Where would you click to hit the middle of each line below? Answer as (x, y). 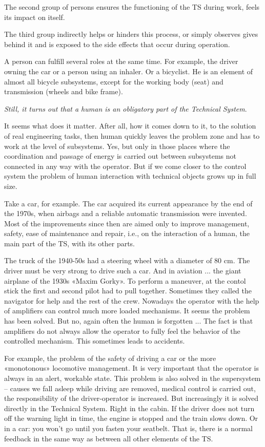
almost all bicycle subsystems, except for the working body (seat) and (114, 81)
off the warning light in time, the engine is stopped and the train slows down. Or (131, 418)
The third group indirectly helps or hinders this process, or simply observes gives (131, 34)
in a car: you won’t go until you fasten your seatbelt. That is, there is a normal (129, 428)
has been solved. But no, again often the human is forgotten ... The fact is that (129, 321)
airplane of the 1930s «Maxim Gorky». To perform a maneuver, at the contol (125, 280)
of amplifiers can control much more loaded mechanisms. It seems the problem (127, 311)
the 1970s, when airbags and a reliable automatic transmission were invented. (126, 213)
